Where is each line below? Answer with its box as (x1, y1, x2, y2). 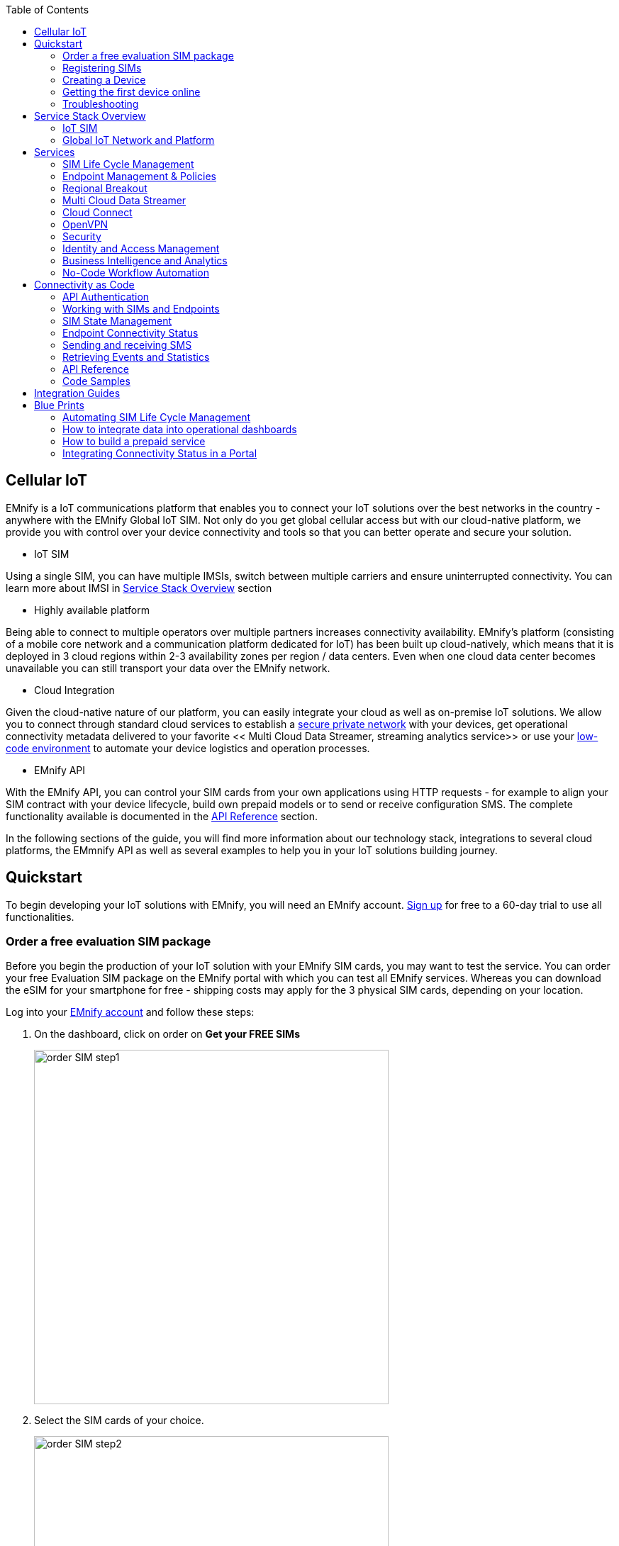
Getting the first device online (62, 86, 201, 98)
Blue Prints (34, 399, 84, 411)
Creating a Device (62, 74, 146, 86)
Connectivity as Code (34, 279, 135, 291)
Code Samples (62, 375, 130, 387)
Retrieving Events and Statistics (62, 351, 210, 363)
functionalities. (6, 910, 74, 923)
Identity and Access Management (62, 242, 220, 254)
